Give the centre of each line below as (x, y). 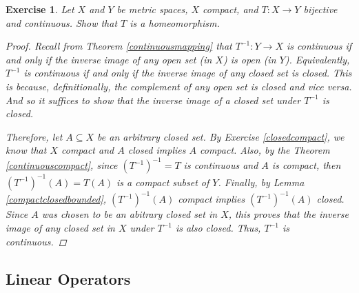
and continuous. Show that (62, 22)
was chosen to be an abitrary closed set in (130, 214)
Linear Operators (68, 278)
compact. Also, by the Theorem (265, 150)
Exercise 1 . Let (40, 9)
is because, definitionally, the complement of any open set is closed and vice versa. (179, 86)
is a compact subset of (163, 182)
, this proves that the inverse (289, 214)
